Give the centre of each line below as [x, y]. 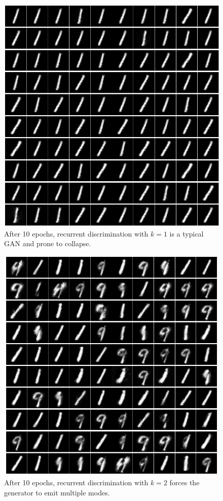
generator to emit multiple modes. [57, 492]
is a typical [187, 233]
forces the [184, 482]
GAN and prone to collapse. [48, 243]
